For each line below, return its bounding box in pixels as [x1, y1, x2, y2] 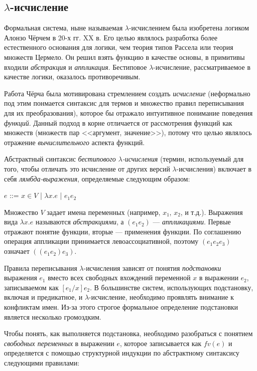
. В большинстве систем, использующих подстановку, [90, 282, 254, 292]
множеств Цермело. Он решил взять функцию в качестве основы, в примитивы [4, 51, 245, 62]
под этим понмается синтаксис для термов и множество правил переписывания [4, 98, 244, 108]
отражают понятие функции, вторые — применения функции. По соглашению [4, 226, 241, 236]
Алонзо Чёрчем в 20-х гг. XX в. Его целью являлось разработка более [4, 32, 218, 42]
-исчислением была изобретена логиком [128, 22, 249, 33]
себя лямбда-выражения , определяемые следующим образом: [4, 173, 190, 184]
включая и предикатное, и [4, 292, 83, 302]
